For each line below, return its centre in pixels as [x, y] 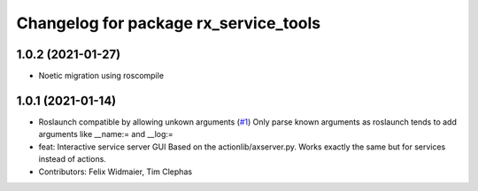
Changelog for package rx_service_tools [169, 23]
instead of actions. [72, 159]
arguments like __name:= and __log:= [106, 134]
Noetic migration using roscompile [101, 76]
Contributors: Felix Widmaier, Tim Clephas [116, 172]
